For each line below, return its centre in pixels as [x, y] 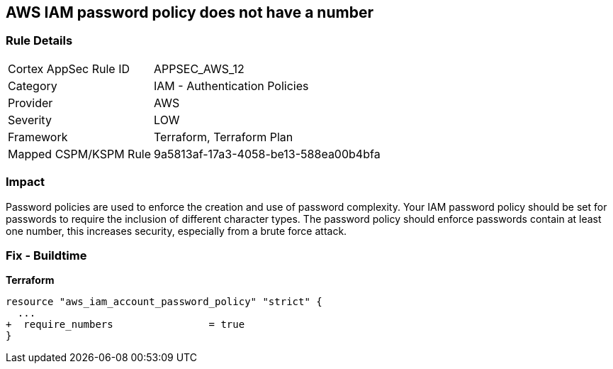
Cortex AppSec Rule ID [69, 68]
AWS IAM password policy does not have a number [190, 12]
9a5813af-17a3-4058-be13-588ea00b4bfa [267, 154]
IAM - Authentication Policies [231, 86]
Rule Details [39, 41]
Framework [38, 137]
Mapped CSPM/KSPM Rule [80, 154]
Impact [26, 182]
